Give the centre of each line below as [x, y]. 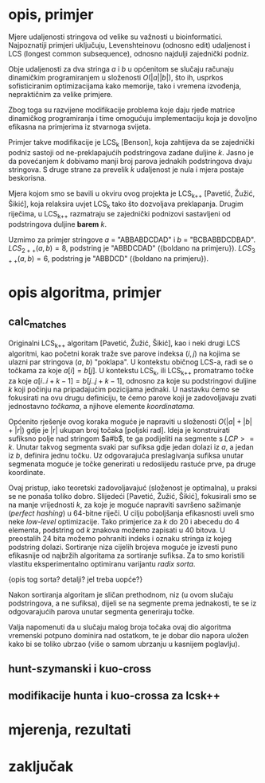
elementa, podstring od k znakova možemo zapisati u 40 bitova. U [117, 530]
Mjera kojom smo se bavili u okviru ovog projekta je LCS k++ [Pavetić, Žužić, [132, 194]
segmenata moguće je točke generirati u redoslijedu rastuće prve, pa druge [132, 464]
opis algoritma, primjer [85, 292]
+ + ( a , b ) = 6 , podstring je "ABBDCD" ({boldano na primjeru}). [109, 259]
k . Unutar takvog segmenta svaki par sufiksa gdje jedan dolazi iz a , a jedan [131, 446]
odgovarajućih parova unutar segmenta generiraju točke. [101, 611]
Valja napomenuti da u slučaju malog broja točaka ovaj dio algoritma [120, 627]
